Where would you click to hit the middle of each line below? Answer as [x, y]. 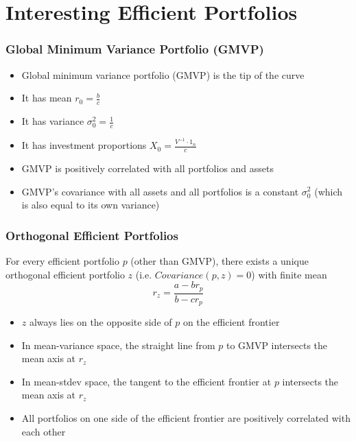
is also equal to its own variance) [91, 205]
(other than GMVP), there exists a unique [219, 260]
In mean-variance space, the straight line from [118, 345]
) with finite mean [289, 274]
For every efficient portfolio [62, 260]
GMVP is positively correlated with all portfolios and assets [148, 168]
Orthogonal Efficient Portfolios [92, 235]
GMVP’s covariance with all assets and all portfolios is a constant [160, 191]
